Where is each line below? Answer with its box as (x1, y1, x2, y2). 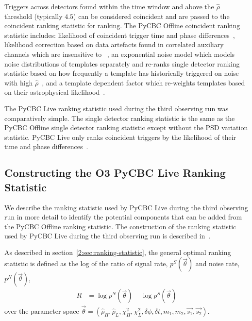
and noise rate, (195, 258, 240, 269)
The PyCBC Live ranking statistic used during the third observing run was (4, 103, 229, 113)
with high (4, 77, 33, 87)
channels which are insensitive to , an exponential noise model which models (4, 49, 235, 59)
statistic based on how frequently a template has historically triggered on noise (4, 68, 239, 78)
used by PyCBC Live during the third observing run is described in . (4, 231, 211, 241)
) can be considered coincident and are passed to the (73, 11, 230, 21)
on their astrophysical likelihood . (4, 87, 105, 97)
